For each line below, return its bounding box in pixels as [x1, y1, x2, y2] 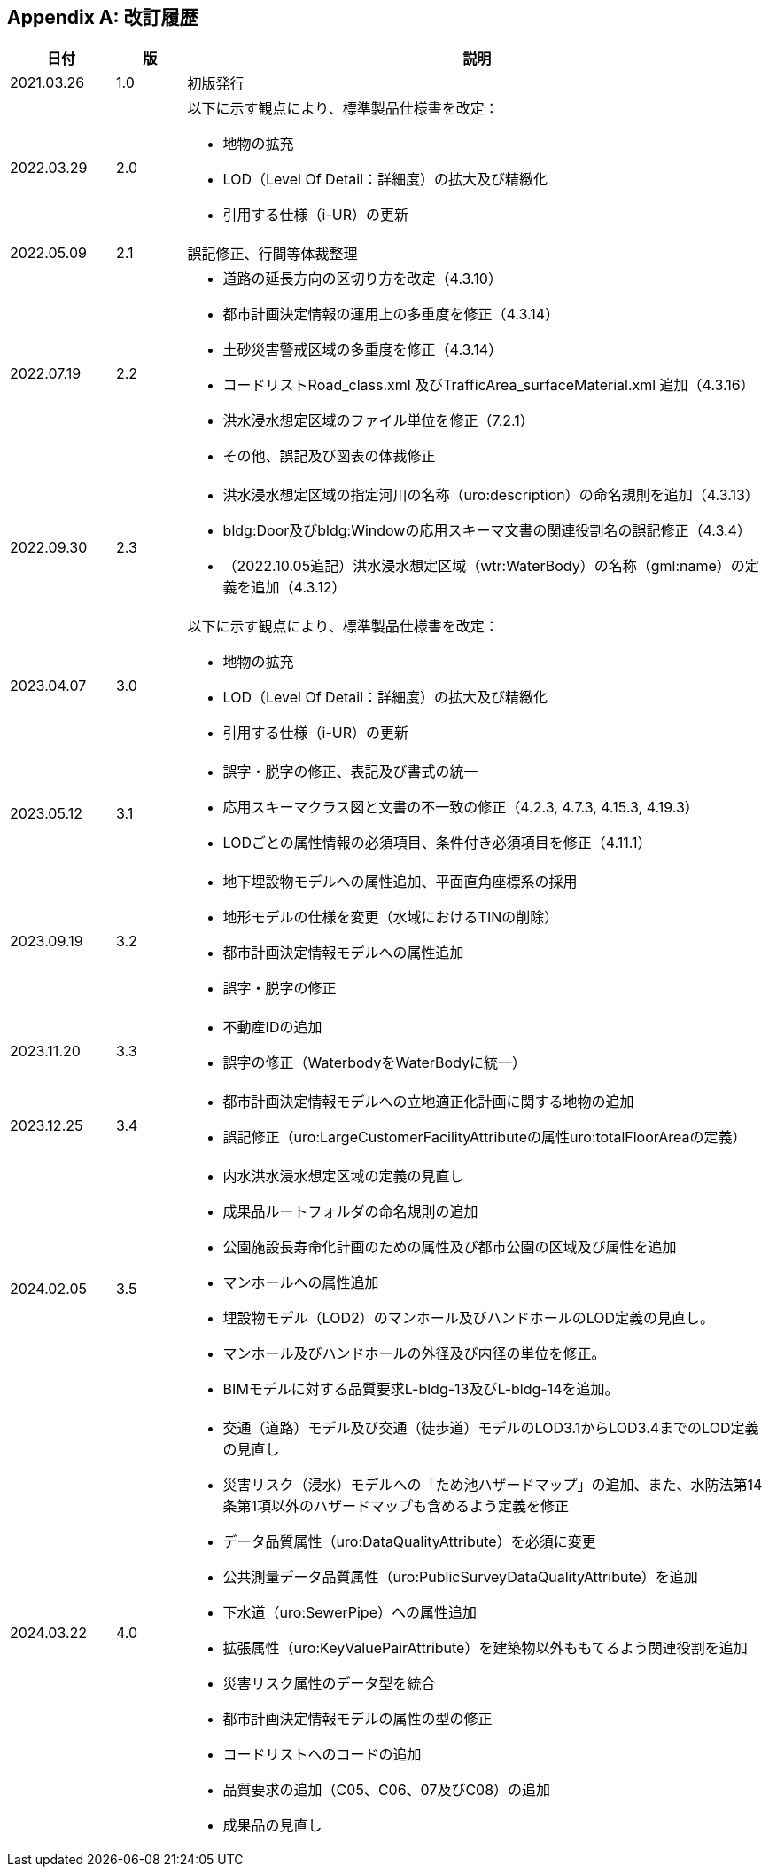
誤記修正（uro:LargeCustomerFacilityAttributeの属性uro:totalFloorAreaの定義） [222, 1128, 747, 1147]
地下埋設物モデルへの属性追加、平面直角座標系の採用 [222, 873, 578, 891]
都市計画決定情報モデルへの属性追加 [222, 944, 464, 962]
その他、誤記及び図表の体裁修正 [222, 447, 436, 466]
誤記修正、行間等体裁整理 [187, 245, 358, 263]
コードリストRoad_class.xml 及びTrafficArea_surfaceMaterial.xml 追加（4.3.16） [222, 376, 755, 395]
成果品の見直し [222, 1816, 322, 1835]
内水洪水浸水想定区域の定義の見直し [222, 1167, 464, 1186]
